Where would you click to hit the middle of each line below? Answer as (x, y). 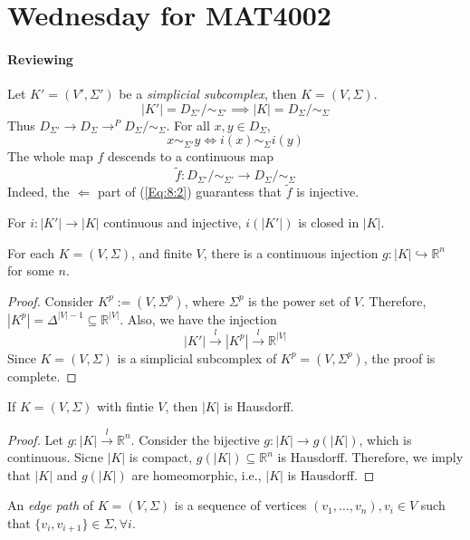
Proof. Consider (51, 300)
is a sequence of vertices (240, 505)
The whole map (50, 156)
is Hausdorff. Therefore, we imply (370, 457)
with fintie (125, 406)
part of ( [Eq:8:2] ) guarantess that (189, 192)
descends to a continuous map (191, 156)
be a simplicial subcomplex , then (208, 94)
